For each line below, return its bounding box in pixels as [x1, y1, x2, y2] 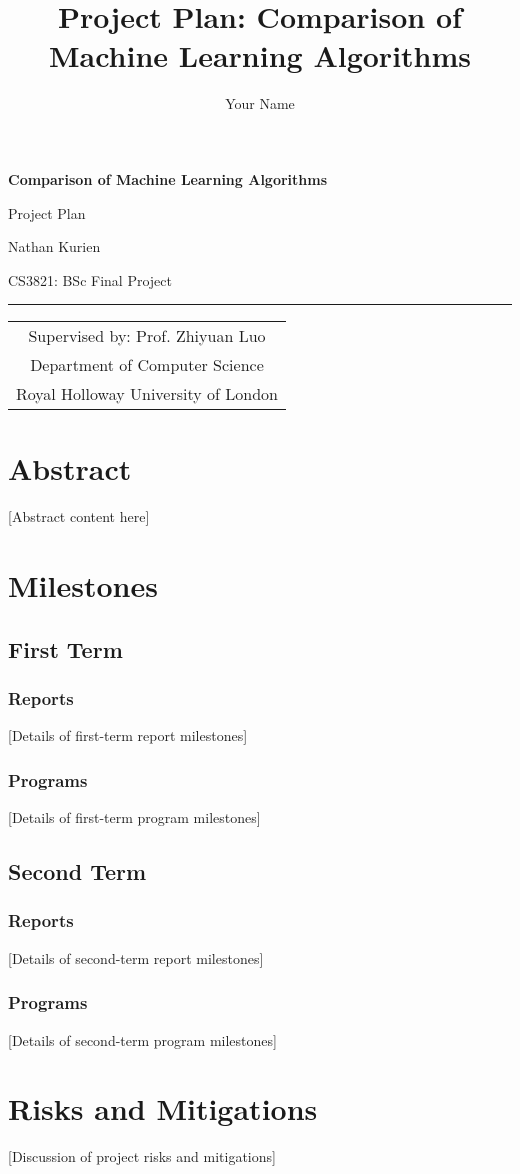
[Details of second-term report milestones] [8, 947, 264, 968]
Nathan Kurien [8, 236, 101, 257]
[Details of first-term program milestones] [8, 807, 261, 828]
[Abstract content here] [8, 506, 150, 527]
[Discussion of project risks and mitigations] [8, 1146, 276, 1167]
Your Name [225, 93, 295, 114]
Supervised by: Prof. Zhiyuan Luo [28, 324, 266, 348]
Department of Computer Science [30, 353, 264, 377]
